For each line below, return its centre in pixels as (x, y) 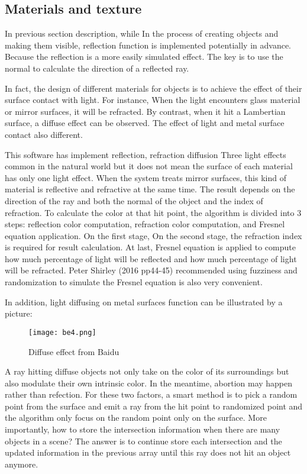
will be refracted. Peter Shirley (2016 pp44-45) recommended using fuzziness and (151, 270)
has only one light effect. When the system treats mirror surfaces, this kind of (146, 177)
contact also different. (44, 134)
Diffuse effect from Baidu (74, 351)
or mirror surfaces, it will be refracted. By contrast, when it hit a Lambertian (145, 111)
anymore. (22, 464)
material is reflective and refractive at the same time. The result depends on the (150, 189)
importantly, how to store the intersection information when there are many (143, 429)
